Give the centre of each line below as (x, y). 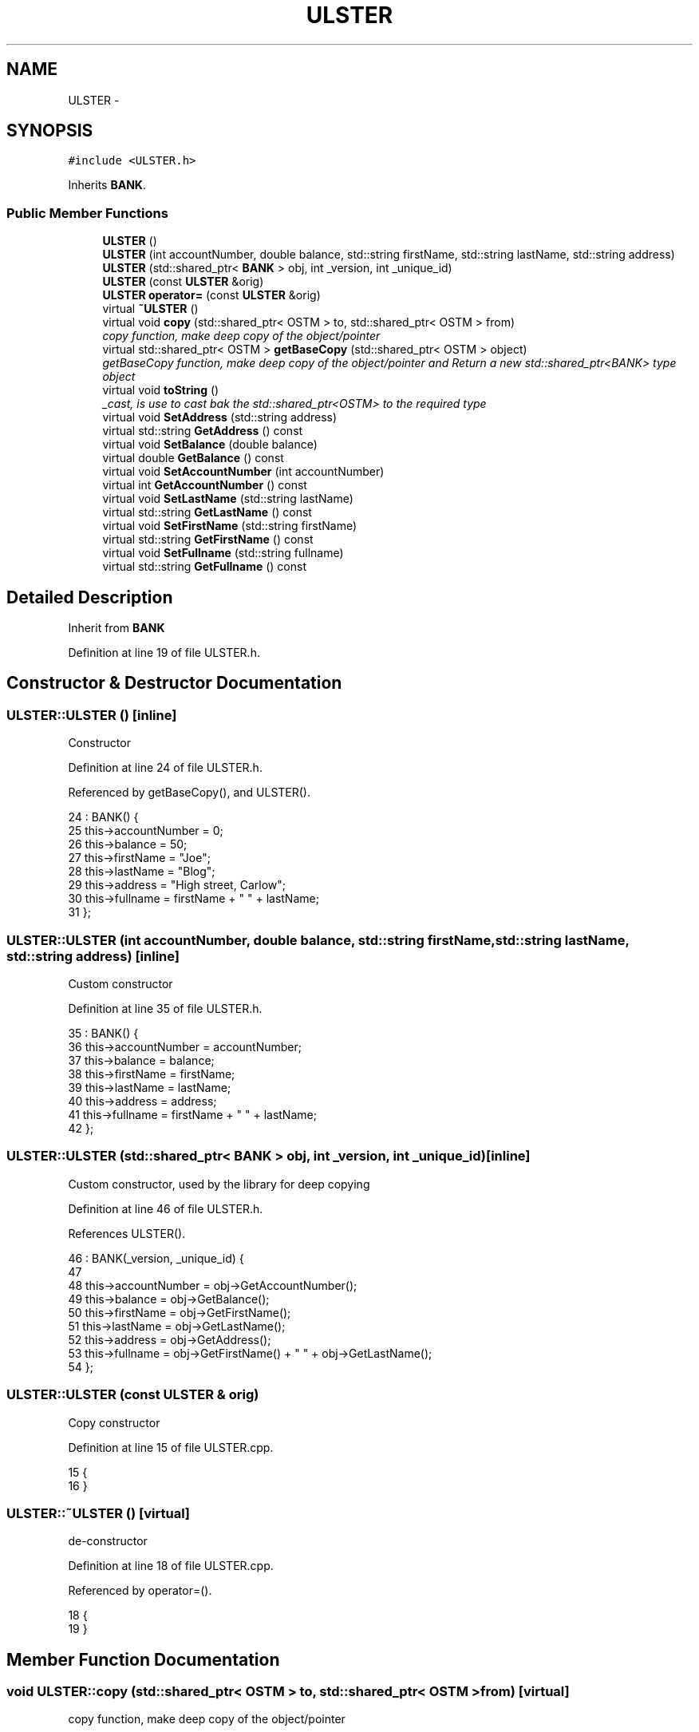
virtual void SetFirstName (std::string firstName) (230, 526)
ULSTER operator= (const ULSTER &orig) (211, 295)
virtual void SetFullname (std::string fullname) (223, 553)
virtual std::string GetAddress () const (203, 431)
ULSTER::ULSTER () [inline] (92, 715)
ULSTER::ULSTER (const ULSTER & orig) (133, 1395)
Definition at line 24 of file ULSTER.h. (165, 768)
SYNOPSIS (50, 131)
